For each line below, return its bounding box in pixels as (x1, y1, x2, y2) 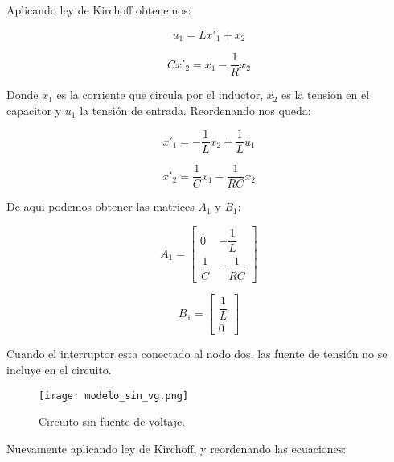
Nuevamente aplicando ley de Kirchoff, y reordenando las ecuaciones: (6, 439, 347, 456)
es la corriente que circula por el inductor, (56, 86, 264, 103)
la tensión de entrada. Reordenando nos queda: (80, 101, 311, 118)
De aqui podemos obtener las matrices (6, 198, 195, 215)
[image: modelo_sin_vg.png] (39, 390, 189, 402)
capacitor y (6, 101, 62, 118)
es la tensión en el (281, 86, 370, 103)
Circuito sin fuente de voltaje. (39, 413, 186, 430)
